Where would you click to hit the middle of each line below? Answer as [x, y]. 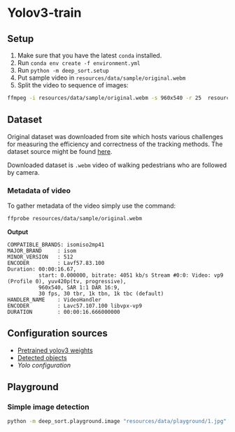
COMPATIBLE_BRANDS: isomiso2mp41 [56, 245]
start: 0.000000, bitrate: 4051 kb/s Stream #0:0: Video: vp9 [131, 275]
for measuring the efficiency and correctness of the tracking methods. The [115, 144]
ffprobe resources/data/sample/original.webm [74, 218]
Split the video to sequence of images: [73, 85]
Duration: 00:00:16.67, [42, 269]
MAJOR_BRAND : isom [42, 251]
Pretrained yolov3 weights [55, 350]
